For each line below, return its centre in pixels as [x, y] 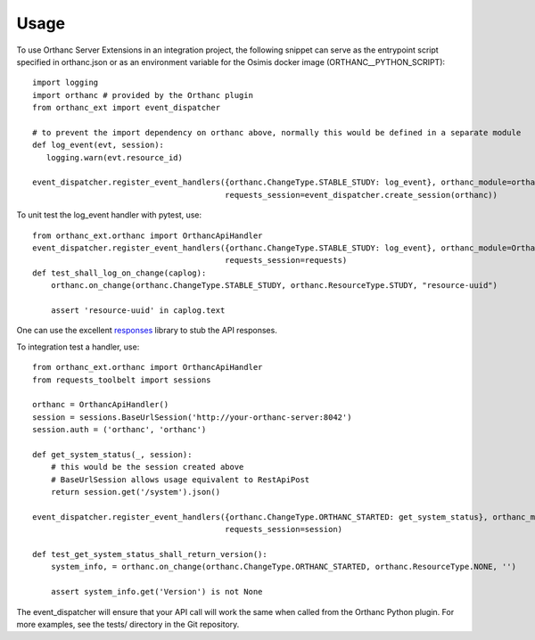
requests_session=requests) [286, 260]
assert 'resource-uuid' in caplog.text [138, 310]
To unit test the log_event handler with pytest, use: [109, 215]
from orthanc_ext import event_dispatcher [127, 108]
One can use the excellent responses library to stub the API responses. [147, 331]
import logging [66, 83]
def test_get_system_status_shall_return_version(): [150, 554]
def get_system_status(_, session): [112, 454]
